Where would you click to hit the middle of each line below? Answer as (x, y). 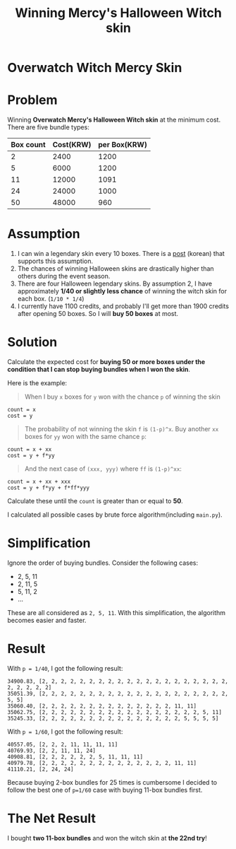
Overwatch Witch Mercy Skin (95, 68)
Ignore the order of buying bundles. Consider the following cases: (103, 563)
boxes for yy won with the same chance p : (85, 437)
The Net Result (52, 819)
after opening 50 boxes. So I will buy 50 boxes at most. (98, 314)
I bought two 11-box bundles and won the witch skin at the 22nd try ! (107, 838)
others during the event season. (64, 276)
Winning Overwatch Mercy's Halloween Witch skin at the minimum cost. (114, 120)
